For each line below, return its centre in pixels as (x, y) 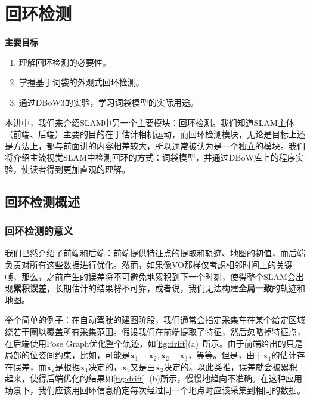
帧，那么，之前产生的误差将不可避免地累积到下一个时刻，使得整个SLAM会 (150, 276)
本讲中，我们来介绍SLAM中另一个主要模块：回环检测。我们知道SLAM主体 (150, 122)
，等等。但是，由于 (226, 355)
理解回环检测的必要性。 (65, 62)
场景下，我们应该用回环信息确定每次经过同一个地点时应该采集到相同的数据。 (155, 390)
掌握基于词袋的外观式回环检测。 (81, 82)
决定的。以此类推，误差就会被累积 (230, 366)
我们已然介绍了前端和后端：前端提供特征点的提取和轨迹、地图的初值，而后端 (155, 253)
